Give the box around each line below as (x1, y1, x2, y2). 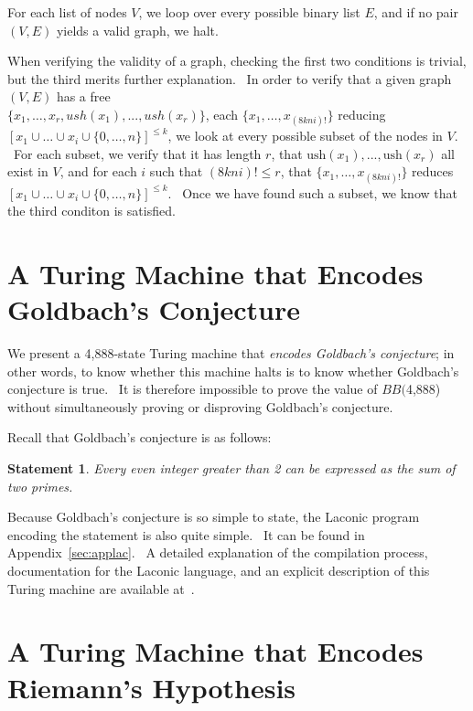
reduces (412, 162, 454, 181)
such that (149, 162, 203, 181)
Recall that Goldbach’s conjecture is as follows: (7, 428, 272, 447)
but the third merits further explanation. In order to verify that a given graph (7, 69, 452, 88)
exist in (7, 162, 48, 181)
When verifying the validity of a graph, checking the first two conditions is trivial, (7, 51, 467, 70)
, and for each (59, 162, 137, 181)
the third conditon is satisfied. (7, 201, 176, 220)
